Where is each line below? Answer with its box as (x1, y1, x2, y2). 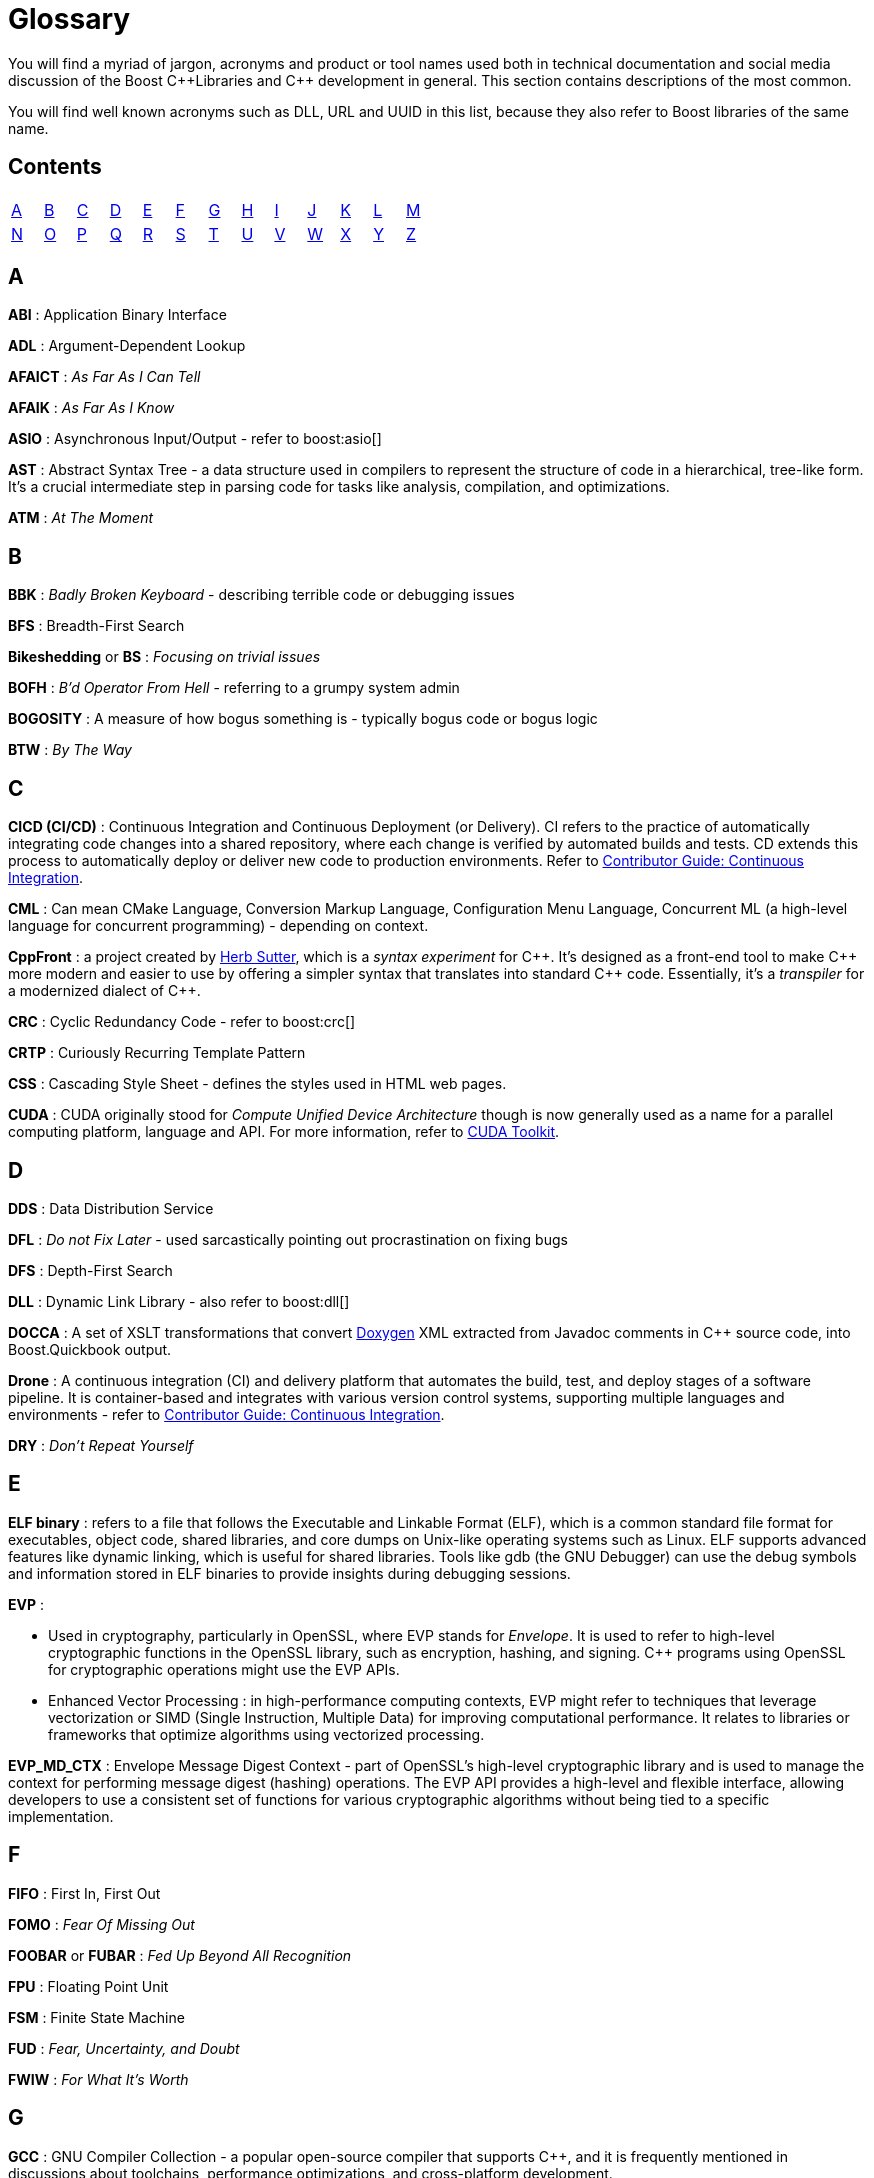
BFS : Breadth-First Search (8, 617, 185, 635)
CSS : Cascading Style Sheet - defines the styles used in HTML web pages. (8, 1075, 507, 1093)
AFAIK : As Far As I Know (8, 399, 175, 417)
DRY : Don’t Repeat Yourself (8, 1436, 194, 1454)
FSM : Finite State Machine (8, 2008, 185, 2026)
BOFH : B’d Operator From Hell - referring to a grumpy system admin (8, 679, 460, 697)
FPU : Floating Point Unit (8, 1977, 169, 1995)
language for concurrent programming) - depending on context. (8, 917, 429, 935)
